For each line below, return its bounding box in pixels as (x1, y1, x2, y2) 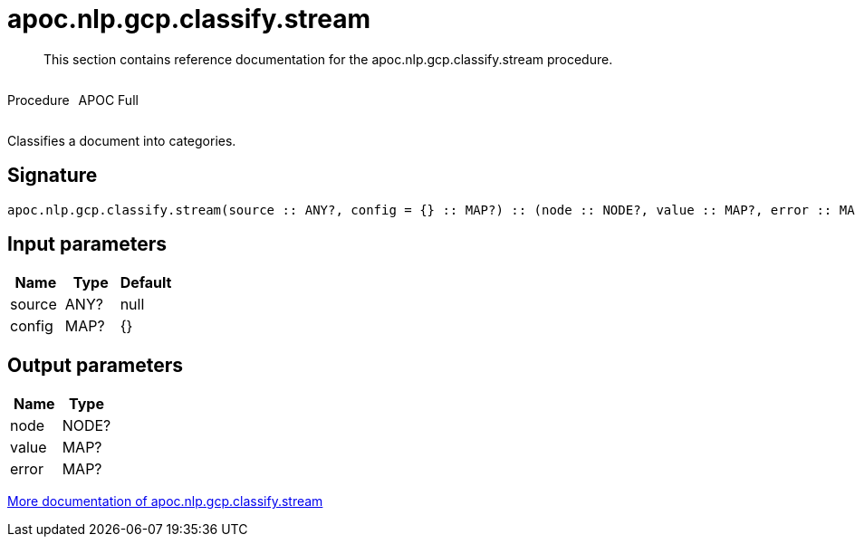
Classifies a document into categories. (7, 132, 236, 148)
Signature (7, 164, 98, 187)
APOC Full (78, 91, 139, 108)
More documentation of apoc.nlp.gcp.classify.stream (7, 493, 323, 510)
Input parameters (7, 233, 168, 256)
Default (120, 273, 172, 292)
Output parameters (7, 353, 183, 377)
